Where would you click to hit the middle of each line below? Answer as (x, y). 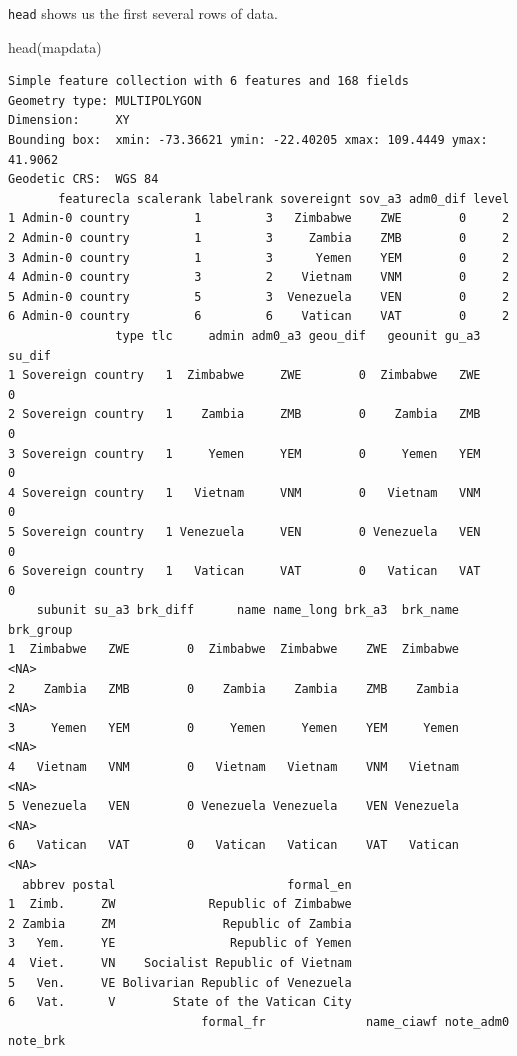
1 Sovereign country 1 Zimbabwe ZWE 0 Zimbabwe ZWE (244, 375)
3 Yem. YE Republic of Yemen (180, 943)
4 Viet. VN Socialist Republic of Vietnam (180, 962)
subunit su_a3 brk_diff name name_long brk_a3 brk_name (248, 610)
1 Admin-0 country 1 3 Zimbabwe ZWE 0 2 (259, 218)
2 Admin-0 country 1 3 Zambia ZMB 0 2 (259, 238)
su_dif (29, 355)
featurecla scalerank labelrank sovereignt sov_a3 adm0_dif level (284, 198)
